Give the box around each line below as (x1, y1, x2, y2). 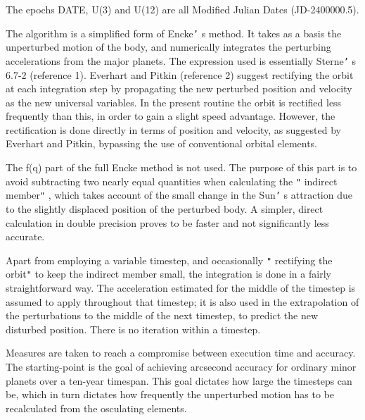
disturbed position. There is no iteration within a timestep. (6, 321, 261, 336)
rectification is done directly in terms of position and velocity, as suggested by (6, 122, 341, 137)
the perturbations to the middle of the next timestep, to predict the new (6, 308, 318, 323)
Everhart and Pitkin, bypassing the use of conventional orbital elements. (6, 136, 318, 151)
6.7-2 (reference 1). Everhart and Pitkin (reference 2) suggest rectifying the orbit (6, 67, 354, 82)
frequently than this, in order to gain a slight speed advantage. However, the (6, 109, 335, 123)
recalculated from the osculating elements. (6, 400, 187, 415)
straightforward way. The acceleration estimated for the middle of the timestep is (6, 280, 356, 295)
